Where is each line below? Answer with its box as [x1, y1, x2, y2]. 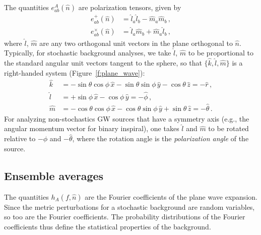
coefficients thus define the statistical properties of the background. [4, 221, 211, 231]
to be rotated [208, 123, 249, 134]
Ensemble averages [4, 167, 104, 183]
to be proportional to [188, 47, 253, 58]
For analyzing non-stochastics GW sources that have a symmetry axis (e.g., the [4, 113, 249, 124]
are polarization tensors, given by [78, 2, 181, 12]
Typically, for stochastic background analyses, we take [4, 47, 171, 58]
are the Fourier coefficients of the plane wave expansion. [85, 191, 257, 202]
